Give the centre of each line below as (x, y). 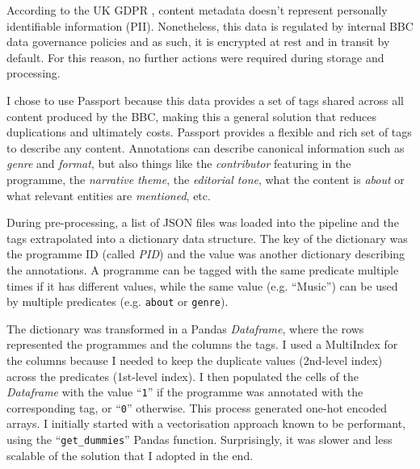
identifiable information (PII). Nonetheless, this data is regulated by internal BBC (210, 25)
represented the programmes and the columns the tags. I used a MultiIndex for (202, 344)
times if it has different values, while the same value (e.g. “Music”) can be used (202, 285)
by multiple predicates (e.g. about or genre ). (118, 301)
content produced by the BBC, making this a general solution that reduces (192, 116)
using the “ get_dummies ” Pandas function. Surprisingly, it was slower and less (199, 440)
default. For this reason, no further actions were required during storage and (195, 57)
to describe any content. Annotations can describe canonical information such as (206, 147)
